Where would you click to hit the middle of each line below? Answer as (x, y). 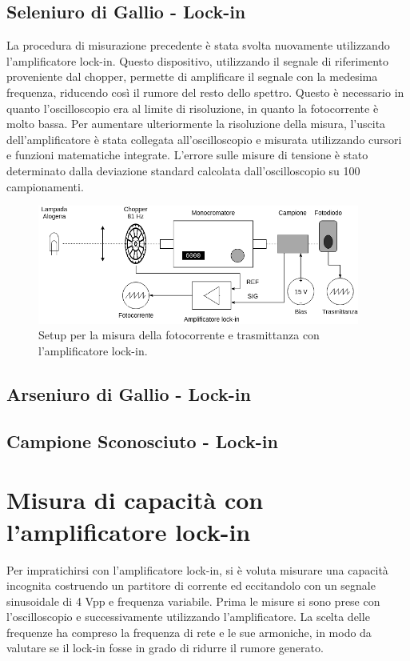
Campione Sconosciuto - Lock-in (142, 441)
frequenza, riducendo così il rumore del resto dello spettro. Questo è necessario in (205, 92)
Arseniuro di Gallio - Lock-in (129, 394)
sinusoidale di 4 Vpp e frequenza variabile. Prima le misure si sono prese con (193, 601)
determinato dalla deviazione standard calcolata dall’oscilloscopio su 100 (183, 170)
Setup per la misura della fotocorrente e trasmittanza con (179, 335)
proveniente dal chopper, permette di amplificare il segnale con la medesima (192, 76)
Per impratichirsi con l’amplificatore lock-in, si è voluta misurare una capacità (197, 569)
